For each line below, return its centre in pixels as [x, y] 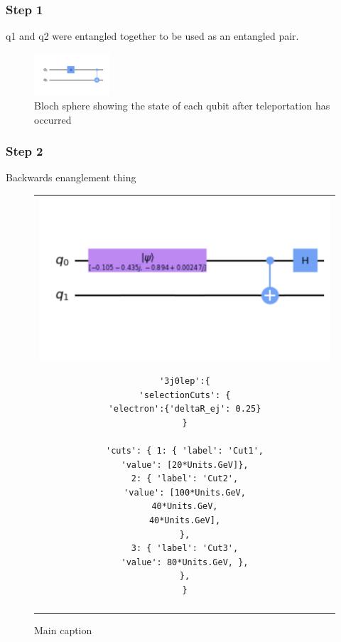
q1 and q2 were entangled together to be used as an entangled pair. [152, 36]
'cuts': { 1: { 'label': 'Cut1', [185, 450]
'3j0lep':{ [185, 381]
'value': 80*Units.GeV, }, [185, 562]
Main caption [63, 630]
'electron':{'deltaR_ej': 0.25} [185, 409]
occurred [53, 119]
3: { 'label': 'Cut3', [185, 549]
